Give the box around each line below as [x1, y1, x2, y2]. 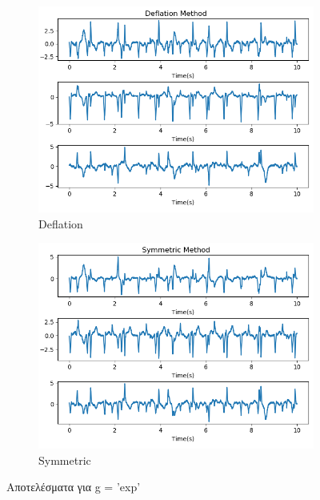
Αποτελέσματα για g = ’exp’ [6, 478, 141, 495]
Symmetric [38, 451, 91, 468]
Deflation [38, 215, 83, 232]
